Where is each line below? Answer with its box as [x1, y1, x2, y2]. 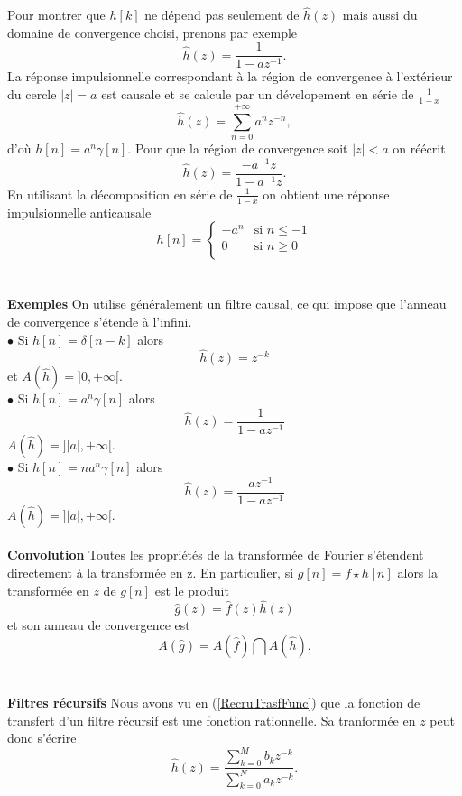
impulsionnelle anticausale [7, 202, 152, 221]
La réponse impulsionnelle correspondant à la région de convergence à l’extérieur [7, 67, 453, 86]
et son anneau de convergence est [7, 616, 190, 634]
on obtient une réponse [263, 184, 390, 203]
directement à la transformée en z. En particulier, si [7, 562, 294, 581]
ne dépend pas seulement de [144, 5, 300, 24]
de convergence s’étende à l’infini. [7, 311, 192, 330]
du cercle [7, 85, 57, 104]
